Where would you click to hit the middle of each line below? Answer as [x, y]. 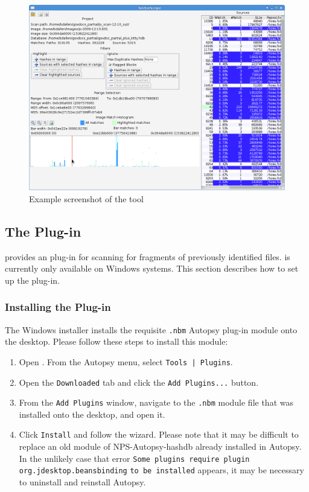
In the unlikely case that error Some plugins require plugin [134, 458]
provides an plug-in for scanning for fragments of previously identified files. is [148, 256]
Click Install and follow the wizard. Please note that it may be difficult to [159, 434]
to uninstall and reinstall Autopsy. [82, 481]
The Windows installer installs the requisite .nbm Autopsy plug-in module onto [151, 329]
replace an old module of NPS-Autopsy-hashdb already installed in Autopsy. [160, 446]
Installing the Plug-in [58, 307]
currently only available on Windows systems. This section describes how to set [152, 268]
